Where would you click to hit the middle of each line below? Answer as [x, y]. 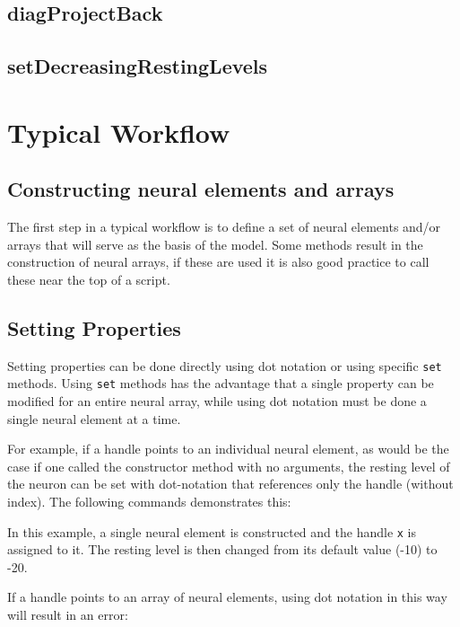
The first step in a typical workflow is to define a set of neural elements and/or [224, 227]
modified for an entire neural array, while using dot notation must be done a [217, 401]
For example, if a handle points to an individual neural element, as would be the [228, 449]
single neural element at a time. [94, 418]
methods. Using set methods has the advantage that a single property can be [221, 383]
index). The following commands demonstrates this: [149, 501]
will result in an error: [68, 615]
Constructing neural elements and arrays [201, 189]
